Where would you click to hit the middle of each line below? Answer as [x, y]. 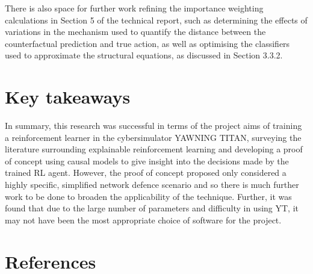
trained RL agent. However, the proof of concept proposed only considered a [146, 173]
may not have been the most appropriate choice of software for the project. [143, 220]
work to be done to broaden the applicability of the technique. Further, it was [148, 196]
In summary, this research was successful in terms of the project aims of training [153, 126]
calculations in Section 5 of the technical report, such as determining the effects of [156, 20]
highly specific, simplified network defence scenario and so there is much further [152, 185]
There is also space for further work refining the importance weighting [134, 8]
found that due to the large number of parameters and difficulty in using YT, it [152, 208]
